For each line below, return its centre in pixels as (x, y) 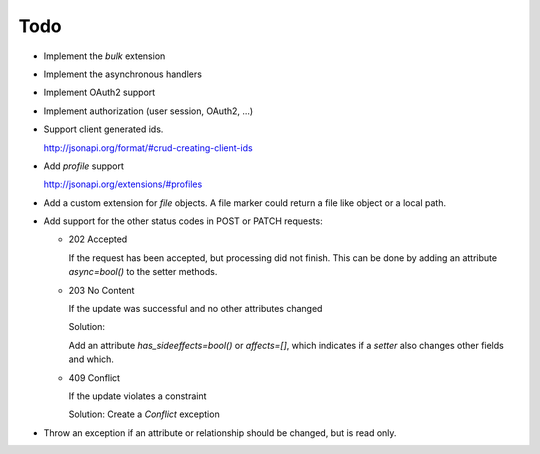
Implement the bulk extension (104, 56)
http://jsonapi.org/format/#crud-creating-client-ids (148, 147)
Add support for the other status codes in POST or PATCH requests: (183, 221)
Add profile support (84, 166)
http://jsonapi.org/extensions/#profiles (123, 184)
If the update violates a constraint (137, 396)
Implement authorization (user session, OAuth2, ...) (148, 111)
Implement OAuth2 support (99, 92)
